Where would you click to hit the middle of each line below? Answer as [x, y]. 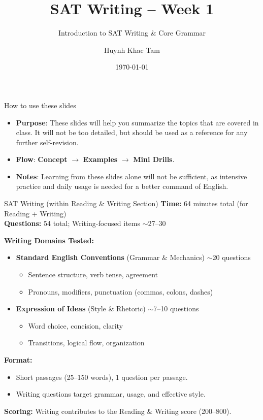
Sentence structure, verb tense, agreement [93, 274]
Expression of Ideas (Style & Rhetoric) [81, 309]
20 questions [232, 257]
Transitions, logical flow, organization [86, 343]
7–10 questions [176, 309]
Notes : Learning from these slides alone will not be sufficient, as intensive [131, 176]
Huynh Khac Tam [132, 50]
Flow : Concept [42, 159]
